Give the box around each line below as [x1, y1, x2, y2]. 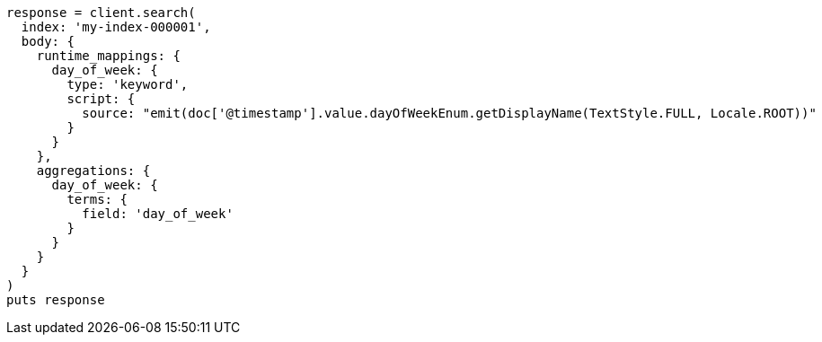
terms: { [66, 192, 128, 206]
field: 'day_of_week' [82, 206, 234, 221]
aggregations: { [36, 163, 151, 178]
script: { [66, 92, 136, 106]
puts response [6, 293, 105, 307]
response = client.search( [6, 5, 196, 20]
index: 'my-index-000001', [21, 20, 211, 34]
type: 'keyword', [66, 77, 189, 92]
